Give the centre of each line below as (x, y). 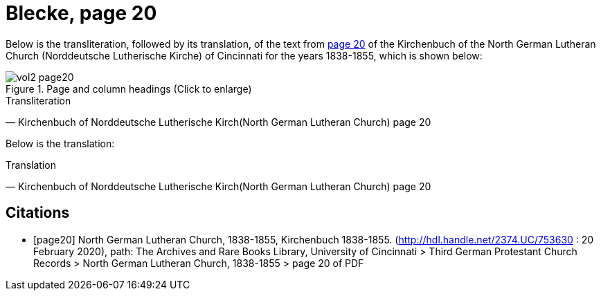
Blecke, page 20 (81, 13)
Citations (38, 213)
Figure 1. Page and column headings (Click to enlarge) (129, 89)
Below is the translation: (60, 143)
